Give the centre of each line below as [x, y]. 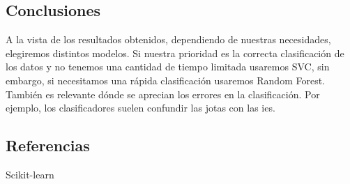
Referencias [48, 145]
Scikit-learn [30, 174]
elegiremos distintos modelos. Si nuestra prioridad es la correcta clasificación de [175, 53]
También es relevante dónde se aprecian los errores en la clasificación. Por [163, 94]
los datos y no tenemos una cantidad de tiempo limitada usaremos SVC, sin [168, 67]
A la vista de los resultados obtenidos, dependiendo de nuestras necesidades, [168, 39]
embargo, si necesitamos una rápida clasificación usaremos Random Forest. [165, 80]
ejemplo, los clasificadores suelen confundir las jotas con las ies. [140, 108]
